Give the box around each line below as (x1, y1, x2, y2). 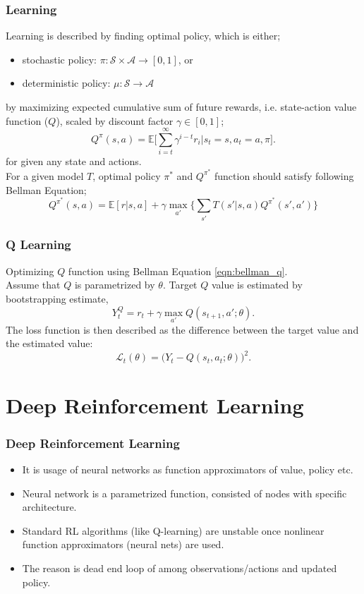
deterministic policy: (22, 75, 111, 90)
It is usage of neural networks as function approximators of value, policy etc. (22, 462, 353, 477)
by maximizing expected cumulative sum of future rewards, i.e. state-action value (6, 99, 357, 114)
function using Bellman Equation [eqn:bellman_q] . (68, 263, 288, 278)
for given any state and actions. (6, 154, 142, 169)
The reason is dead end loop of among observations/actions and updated (22, 560, 337, 575)
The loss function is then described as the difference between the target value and (6, 322, 359, 337)
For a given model (6, 168, 84, 183)
